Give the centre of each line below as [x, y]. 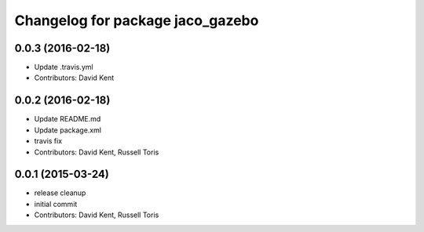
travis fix [48, 141]
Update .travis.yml [64, 67]
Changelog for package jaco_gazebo [137, 20]
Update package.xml [68, 130]
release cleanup [60, 193]
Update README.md [68, 119]
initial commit [56, 204]
